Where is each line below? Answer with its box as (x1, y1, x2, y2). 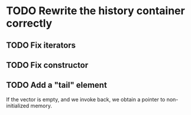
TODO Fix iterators (6, 40, 76, 50)
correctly (6, 17, 53, 30)
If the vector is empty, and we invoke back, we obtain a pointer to (6, 96, 166, 103)
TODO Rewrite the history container (6, 4, 185, 18)
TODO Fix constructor (6, 60, 89, 70)
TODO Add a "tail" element (6, 80, 108, 90)
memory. (30, 102, 52, 109)
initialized (6, 102, 30, 109)
